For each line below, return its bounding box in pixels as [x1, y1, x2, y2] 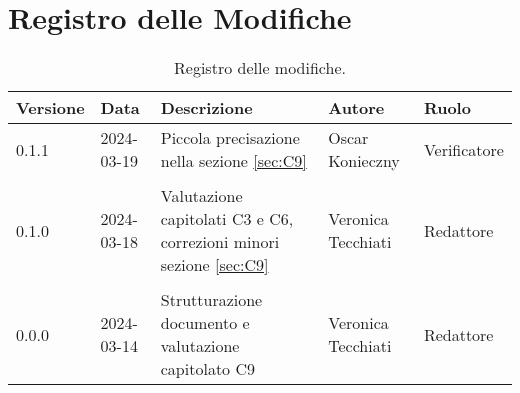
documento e [160, 311, 250, 335]
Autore [328, 96, 385, 120]
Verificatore [423, 137, 504, 161]
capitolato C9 [160, 357, 255, 381]
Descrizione [160, 96, 253, 120]
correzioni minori [160, 230, 280, 254]
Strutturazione [160, 288, 263, 312]
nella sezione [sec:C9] [160, 149, 307, 173]
